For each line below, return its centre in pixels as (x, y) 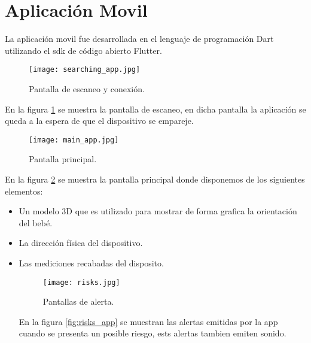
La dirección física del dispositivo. (81, 243)
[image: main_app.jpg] (74, 140)
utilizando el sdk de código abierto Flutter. (83, 50)
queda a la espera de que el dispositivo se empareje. (99, 121)
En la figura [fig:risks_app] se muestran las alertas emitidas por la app (148, 321)
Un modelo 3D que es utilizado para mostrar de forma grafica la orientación (158, 211)
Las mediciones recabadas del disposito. (91, 262)
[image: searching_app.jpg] (85, 70)
